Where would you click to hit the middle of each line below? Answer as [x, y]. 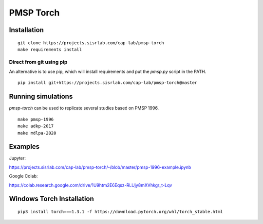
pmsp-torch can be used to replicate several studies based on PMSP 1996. [84, 108]
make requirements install [50, 49]
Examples [24, 146]
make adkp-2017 [36, 126]
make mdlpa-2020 [37, 133]
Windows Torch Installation [52, 199]
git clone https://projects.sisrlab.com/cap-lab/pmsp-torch [91, 43]
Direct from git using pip [38, 62]
